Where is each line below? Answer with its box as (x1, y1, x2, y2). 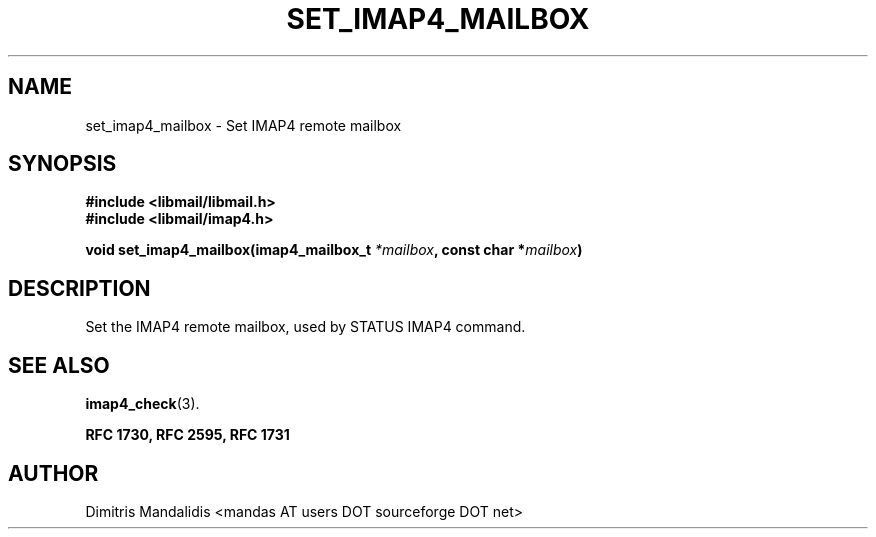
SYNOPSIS (8, 151, 117, 177)
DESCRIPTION (8, 275, 151, 301)
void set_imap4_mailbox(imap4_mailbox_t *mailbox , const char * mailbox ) (85, 241, 583, 259)
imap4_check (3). (85, 395, 200, 413)
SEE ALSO (8, 352, 110, 378)
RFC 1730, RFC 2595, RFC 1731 (85, 426, 290, 444)
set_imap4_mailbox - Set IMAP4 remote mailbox (85, 116, 402, 134)
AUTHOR (8, 460, 99, 486)
